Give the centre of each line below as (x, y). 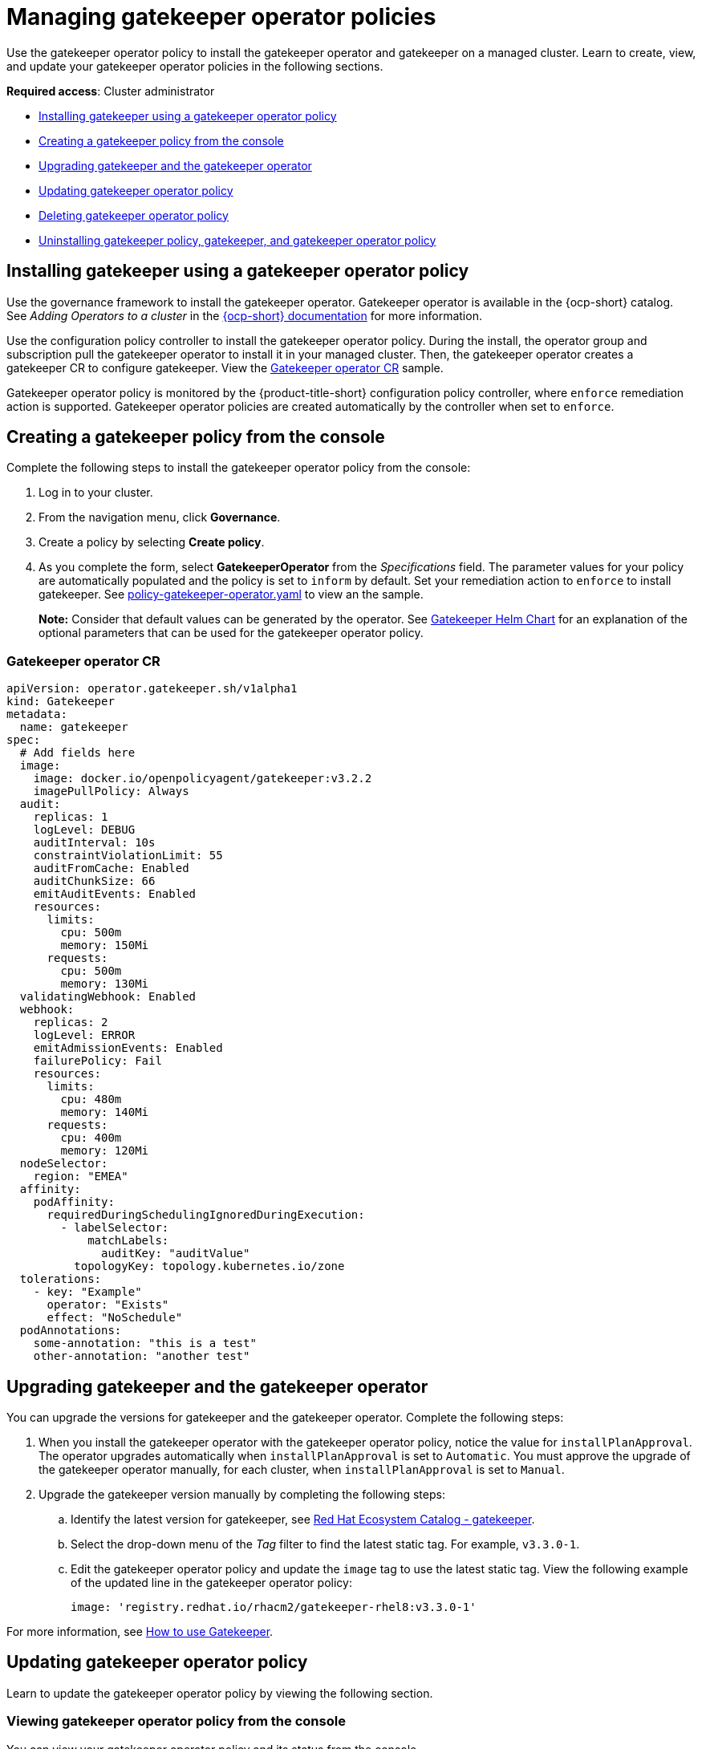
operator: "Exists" (108, 1305)
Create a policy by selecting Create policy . (152, 542)
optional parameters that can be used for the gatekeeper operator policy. (231, 633)
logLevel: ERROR (84, 1035)
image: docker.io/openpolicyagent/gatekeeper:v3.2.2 (203, 779)
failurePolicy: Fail (97, 1061)
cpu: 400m (91, 1138)
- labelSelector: (115, 1228)
